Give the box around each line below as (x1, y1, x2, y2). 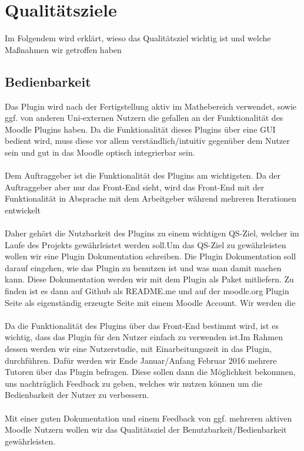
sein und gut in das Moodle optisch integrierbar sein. (5, 146, 195, 158)
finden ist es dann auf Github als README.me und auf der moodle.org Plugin (5, 285, 289, 297)
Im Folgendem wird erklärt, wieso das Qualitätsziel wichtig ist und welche (5, 32, 271, 44)
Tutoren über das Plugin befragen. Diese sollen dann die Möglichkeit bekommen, (5, 366, 296, 378)
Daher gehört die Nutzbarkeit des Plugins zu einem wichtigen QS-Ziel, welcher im (5, 227, 299, 239)
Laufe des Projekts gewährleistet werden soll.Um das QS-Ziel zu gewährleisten (5, 238, 286, 251)
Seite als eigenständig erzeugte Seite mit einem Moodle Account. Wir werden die (5, 296, 296, 308)
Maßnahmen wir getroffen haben (5, 43, 122, 55)
